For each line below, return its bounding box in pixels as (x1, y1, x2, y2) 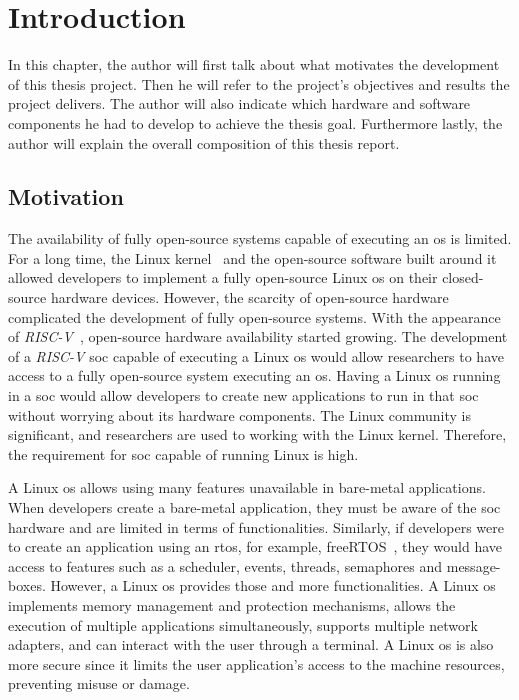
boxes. (8, 575, 46, 596)
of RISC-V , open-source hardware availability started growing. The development (8, 326, 508, 347)
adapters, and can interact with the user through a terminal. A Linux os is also (8, 634, 494, 655)
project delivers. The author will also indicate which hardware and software (8, 93, 471, 114)
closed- (442, 267, 484, 288)
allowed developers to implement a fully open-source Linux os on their (8, 267, 438, 288)
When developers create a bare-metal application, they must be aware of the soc (8, 497, 501, 518)
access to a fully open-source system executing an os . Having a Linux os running (8, 365, 501, 386)
